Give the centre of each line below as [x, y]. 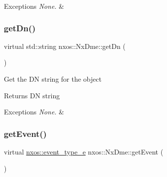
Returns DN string [32, 95]
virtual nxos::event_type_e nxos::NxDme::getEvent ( [84, 152]
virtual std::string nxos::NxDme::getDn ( [65, 46]
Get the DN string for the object [53, 79]
